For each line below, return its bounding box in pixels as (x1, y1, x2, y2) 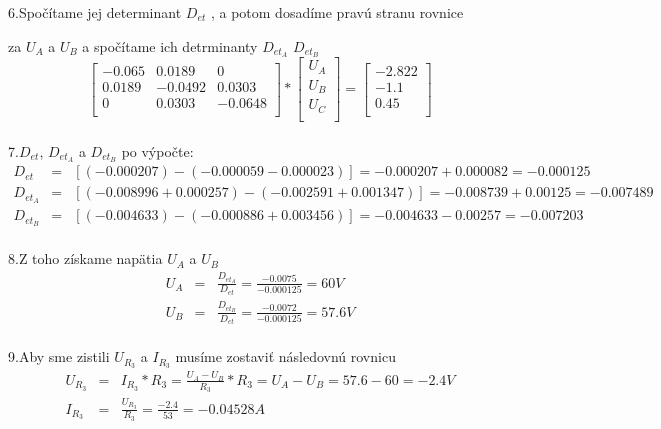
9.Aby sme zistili (8, 346, 110, 367)
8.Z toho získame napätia (8, 248, 163, 269)
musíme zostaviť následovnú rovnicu (175, 346, 396, 367)
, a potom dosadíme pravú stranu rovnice (210, 2, 464, 22)
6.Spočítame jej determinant (8, 2, 182, 22)
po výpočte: (121, 140, 194, 161)
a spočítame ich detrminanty (82, 35, 258, 56)
